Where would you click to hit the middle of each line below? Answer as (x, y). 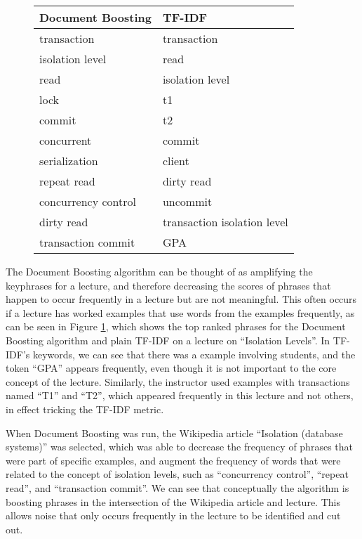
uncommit (187, 201)
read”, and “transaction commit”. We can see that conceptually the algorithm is (177, 487)
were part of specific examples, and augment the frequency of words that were (173, 460)
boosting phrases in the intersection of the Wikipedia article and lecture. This (173, 501)
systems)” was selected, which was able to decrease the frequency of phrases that (179, 447)
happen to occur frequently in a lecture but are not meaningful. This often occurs (181, 299)
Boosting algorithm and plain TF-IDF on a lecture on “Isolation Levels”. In (168, 340)
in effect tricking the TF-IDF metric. (85, 409)
